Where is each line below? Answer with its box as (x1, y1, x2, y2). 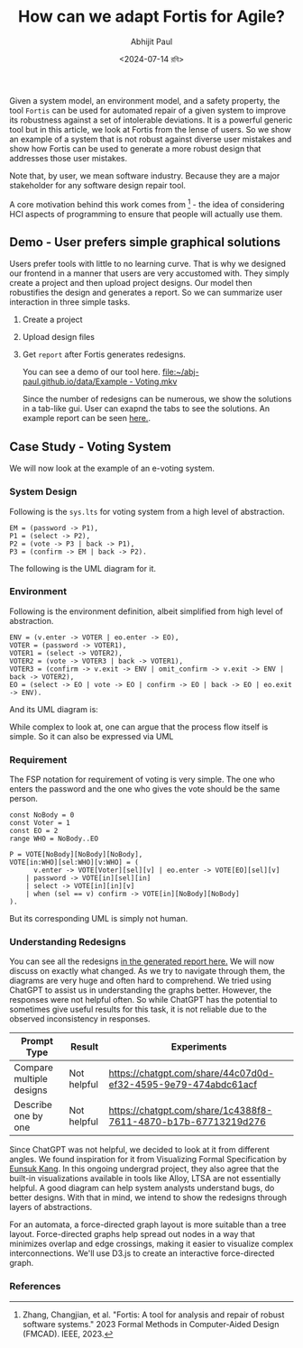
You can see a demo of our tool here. (22, 367, 161, 378)
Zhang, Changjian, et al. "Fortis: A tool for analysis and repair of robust (22, 1309, 285, 1320)
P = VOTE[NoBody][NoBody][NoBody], (9, 850, 143, 859)
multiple (14, 1073, 48, 1086)
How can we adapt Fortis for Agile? (17, 6, 286, 27)
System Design (9, 485, 78, 498)
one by (14, 1110, 43, 1123)
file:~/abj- (161, 367, 200, 378)
